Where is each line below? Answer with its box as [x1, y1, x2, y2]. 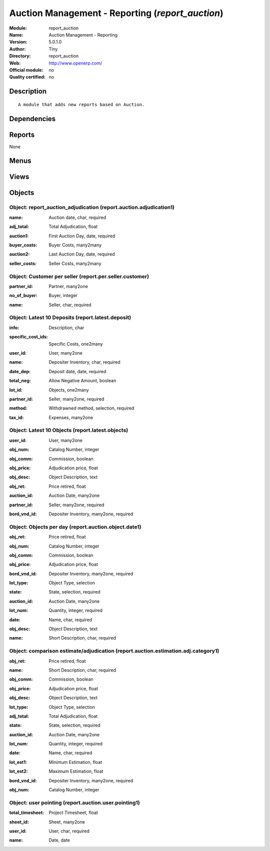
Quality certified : [9, 74, 46, 80]
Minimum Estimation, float [48, 759, 102, 765]
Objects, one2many [48, 387, 89, 393]
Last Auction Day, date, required [48, 251, 115, 257]
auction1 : [9, 233, 29, 239]
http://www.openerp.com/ [48, 60, 102, 66]
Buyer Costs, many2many [48, 242, 102, 248]
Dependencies [9, 114, 56, 123]
